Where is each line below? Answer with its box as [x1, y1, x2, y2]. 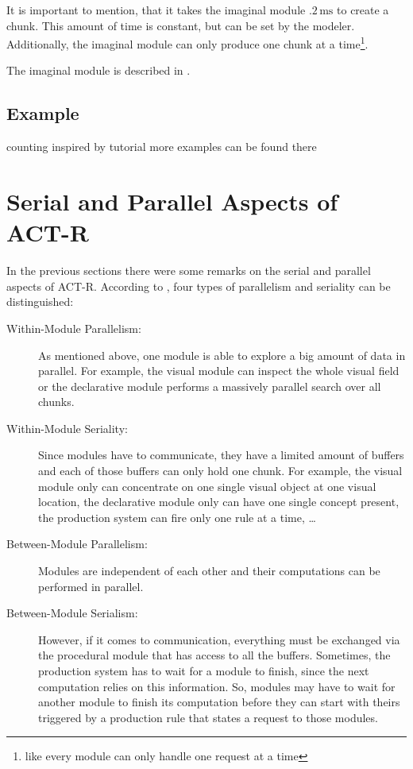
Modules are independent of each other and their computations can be [38, 562, 380, 579]
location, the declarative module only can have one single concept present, [38, 493, 399, 510]
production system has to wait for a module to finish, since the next [38, 663, 369, 679]
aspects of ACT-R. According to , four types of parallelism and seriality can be [6, 277, 391, 294]
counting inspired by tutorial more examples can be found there [6, 138, 317, 155]
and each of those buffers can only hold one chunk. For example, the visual [38, 462, 403, 479]
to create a [337, 2, 389, 17]
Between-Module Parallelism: [6, 535, 148, 552]
